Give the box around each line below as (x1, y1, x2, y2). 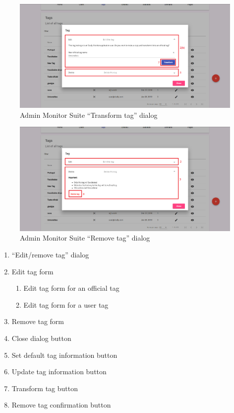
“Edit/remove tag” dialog (11, 249, 89, 259)
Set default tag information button (11, 349, 117, 360)
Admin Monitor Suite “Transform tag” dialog (20, 109, 158, 120)
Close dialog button (11, 332, 71, 343)
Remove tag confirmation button (11, 400, 111, 410)
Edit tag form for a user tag (23, 299, 109, 310)
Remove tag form (11, 316, 64, 327)
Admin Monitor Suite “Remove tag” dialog (20, 233, 150, 243)
